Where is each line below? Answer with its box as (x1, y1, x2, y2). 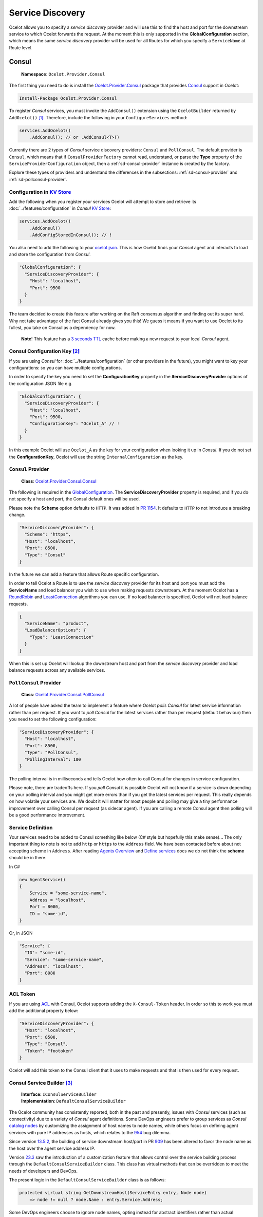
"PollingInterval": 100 (24, 756, 81, 762)
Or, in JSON (9, 930, 33, 936)
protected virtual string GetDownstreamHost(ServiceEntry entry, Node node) (19, 1190, 207, 1196)
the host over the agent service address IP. (9, 1145, 95, 1151)
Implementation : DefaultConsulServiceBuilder (21, 1098, 126, 1104)
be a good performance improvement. (9, 812, 86, 818)
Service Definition (9, 824, 53, 831)
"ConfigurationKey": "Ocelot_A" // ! (29, 421, 120, 426)
